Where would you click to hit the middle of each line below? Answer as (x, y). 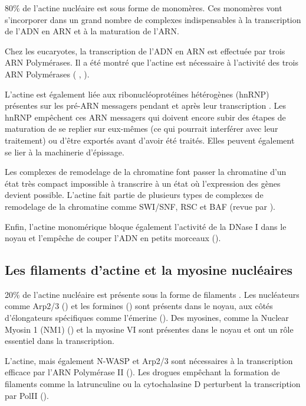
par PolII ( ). (27, 395)
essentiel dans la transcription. (60, 341)
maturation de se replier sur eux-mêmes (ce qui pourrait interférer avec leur (142, 129)
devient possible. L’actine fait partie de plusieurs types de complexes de (134, 195)
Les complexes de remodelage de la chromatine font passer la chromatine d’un (146, 172)
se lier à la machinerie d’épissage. (65, 152)
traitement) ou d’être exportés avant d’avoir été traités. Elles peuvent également (150, 140)
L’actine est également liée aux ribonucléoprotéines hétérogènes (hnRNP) (137, 94)
